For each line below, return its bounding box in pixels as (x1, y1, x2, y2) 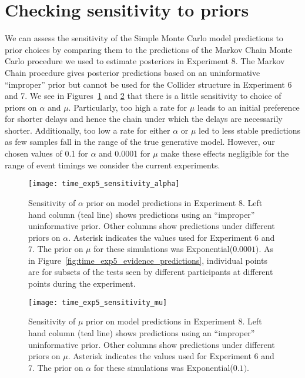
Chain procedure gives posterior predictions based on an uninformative (5, 66, 260, 78)
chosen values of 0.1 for (5, 147, 88, 160)
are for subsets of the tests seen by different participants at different (28, 266, 273, 278)
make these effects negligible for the (160, 147, 289, 160)
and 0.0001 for (99, 147, 150, 160)
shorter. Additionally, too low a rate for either (5, 124, 170, 136)
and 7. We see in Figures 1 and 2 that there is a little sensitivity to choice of (5, 89, 281, 102)
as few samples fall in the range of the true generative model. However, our (5, 135, 275, 148)
